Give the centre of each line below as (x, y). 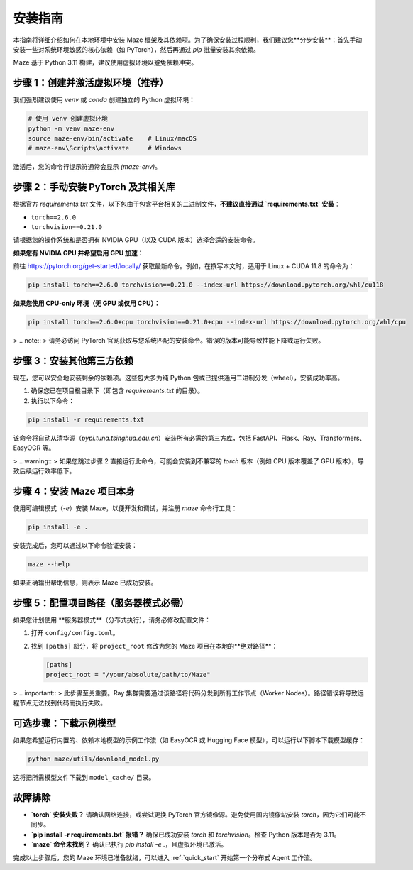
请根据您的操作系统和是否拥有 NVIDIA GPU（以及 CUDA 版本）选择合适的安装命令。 (136, 240)
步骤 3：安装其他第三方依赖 (73, 361)
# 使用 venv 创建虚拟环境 (68, 119)
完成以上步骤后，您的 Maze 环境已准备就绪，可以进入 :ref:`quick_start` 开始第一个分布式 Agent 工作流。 (165, 857)
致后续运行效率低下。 (44, 471)
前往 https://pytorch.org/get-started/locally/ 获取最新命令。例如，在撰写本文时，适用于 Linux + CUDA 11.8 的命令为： (184, 266)
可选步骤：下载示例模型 (65, 723)
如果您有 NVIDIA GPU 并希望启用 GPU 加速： (78, 253)
